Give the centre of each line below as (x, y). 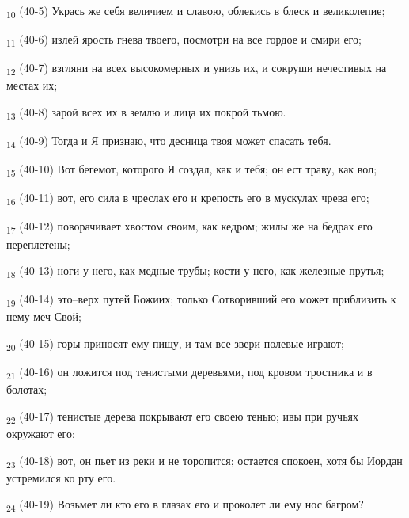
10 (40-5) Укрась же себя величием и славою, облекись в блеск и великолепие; (196, 11)
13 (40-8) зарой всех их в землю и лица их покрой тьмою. (146, 112)
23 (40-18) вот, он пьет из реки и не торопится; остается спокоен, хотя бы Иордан (204, 461)
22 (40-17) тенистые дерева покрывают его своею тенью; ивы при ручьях (182, 417)
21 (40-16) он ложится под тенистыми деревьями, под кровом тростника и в (189, 373)
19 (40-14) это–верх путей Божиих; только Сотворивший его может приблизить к (201, 300)
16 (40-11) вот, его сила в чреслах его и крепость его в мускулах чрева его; (188, 199)
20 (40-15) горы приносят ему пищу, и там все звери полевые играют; (175, 344)
